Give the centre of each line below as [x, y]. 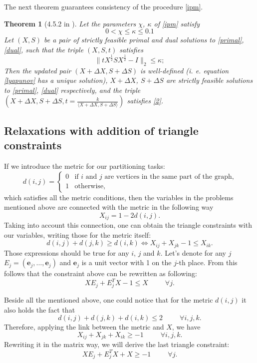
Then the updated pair [38, 70]
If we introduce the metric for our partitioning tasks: [85, 166]
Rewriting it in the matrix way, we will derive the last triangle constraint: [117, 344]
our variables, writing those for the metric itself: [78, 234]
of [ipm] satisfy [177, 23]
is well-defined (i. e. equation [185, 70]
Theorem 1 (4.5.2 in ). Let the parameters [70, 23]
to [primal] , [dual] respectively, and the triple [72, 90]
